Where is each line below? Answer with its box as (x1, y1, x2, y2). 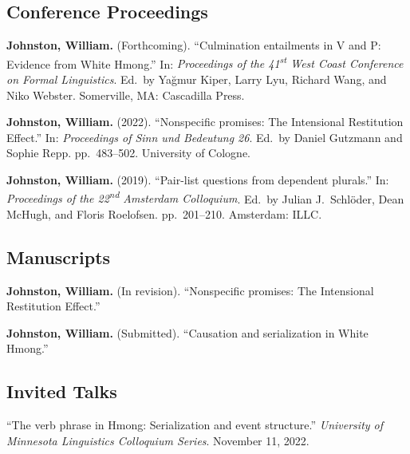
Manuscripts (6, 244, 111, 269)
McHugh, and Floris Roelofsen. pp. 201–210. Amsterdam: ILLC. (6, 205, 322, 222)
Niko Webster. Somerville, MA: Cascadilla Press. (6, 86, 245, 103)
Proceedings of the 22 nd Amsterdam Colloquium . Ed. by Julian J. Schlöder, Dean (6, 188, 404, 207)
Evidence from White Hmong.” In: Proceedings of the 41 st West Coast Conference (6, 53, 404, 72)
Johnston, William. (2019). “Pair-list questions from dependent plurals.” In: (6, 172, 389, 188)
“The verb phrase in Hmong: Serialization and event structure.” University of (6, 416, 384, 433)
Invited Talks (6, 379, 117, 404)
